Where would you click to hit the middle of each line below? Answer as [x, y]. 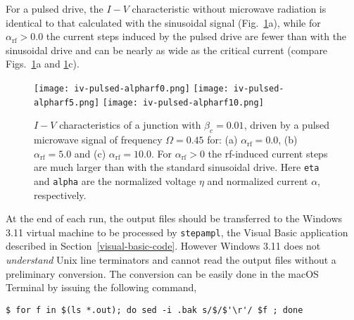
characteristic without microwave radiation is [229, 8]
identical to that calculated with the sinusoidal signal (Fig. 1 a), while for [163, 22]
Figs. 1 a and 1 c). [43, 64]
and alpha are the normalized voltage [115, 180]
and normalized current [258, 180]
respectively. [60, 194]
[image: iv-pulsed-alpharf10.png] [183, 102]
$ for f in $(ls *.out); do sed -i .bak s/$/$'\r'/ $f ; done [154, 310]
